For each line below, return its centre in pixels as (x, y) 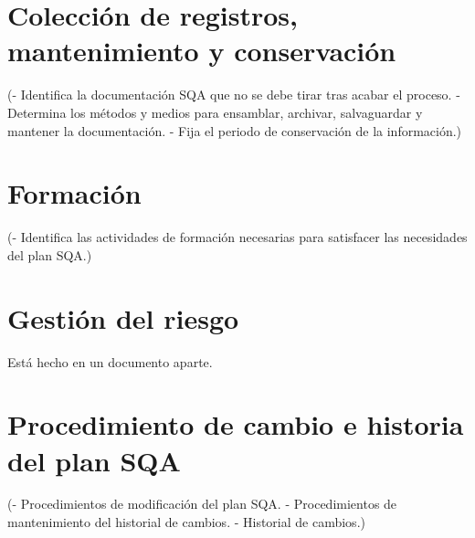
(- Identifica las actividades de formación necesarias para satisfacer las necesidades (237, 237)
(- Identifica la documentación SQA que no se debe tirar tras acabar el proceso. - (234, 95)
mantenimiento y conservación (202, 51)
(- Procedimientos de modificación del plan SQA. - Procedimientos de (202, 504)
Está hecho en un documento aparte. (110, 361)
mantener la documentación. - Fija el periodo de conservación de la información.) (235, 130)
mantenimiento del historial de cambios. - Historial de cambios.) (186, 522)
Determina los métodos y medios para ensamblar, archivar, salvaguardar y (215, 112)
